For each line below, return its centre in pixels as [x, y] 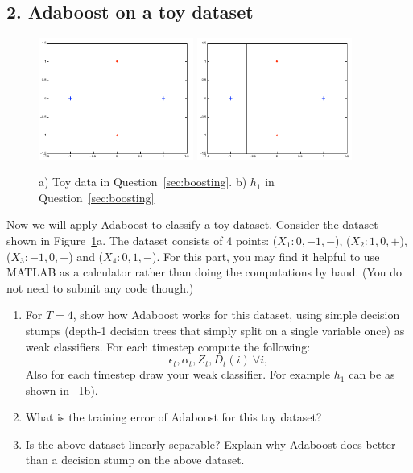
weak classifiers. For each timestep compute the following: [168, 346]
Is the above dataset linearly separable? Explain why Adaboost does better [211, 444]
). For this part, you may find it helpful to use [266, 256]
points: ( [256, 240]
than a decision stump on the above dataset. [135, 460]
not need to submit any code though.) [100, 287]
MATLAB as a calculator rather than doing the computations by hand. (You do [204, 272]
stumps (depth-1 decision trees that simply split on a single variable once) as [215, 330]
